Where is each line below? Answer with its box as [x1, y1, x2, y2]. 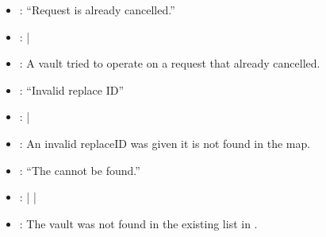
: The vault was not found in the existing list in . [19, 215, 258, 231]
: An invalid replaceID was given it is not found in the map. [19, 134, 311, 151]
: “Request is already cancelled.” [19, 2, 175, 17]
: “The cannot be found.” [19, 161, 140, 178]
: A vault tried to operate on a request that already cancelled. [19, 55, 320, 72]
